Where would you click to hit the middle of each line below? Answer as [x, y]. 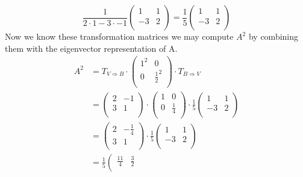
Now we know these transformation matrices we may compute [119, 36]
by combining [273, 36]
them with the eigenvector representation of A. [91, 48]
